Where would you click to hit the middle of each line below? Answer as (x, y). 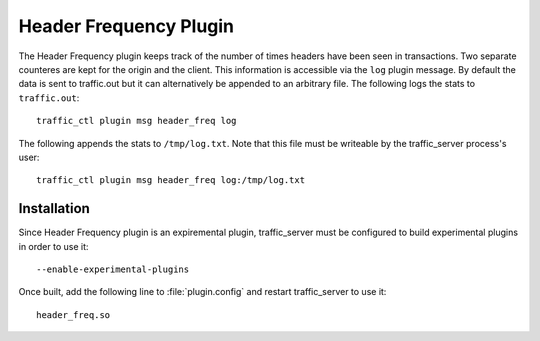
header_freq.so (73, 314)
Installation (54, 208)
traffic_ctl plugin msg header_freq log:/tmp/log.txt (170, 180)
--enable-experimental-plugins (113, 269)
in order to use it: (53, 246)
